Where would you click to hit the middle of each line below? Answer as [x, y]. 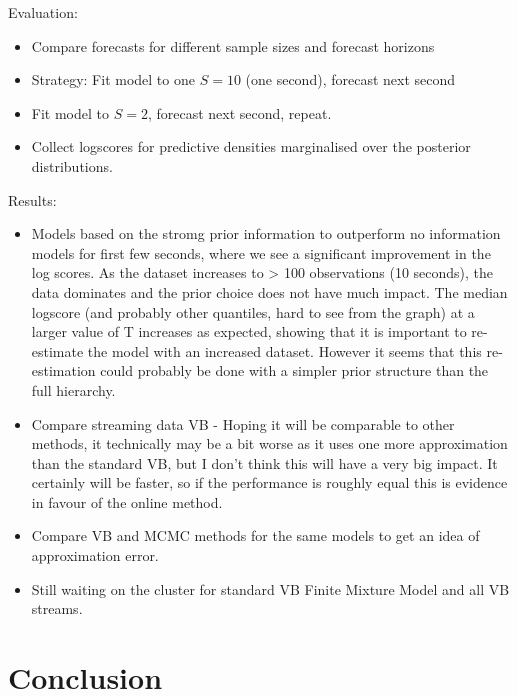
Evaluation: [43, 12]
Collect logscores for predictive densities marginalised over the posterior [251, 146]
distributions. [72, 165]
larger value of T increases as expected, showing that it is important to [249, 331]
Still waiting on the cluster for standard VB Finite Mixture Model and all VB [270, 588]
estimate [57, 350]
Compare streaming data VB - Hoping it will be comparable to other [243, 423]
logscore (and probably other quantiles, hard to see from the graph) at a [253, 311]
